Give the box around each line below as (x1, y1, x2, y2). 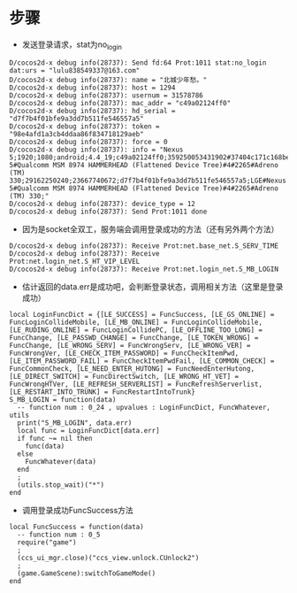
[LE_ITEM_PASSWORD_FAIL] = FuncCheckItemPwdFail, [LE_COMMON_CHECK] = (9, 356, 275, 366)
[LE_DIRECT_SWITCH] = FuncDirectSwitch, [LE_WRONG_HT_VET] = (9, 372, 240, 381)
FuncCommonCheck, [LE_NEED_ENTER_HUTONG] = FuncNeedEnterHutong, (9, 364, 255, 373)
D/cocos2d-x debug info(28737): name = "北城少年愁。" (9, 75, 208, 84)
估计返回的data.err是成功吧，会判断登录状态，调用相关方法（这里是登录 (21, 281, 284, 292)
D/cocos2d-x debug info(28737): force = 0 (9, 137, 168, 146)
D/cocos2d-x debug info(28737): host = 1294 (9, 83, 176, 92)
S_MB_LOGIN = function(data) (9, 395, 117, 404)
